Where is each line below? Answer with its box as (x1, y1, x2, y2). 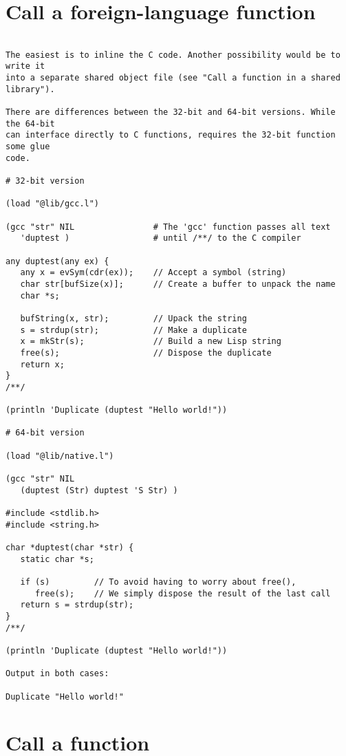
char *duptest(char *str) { (6, 543, 134, 552)
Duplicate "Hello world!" (6, 691, 124, 702)
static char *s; (20, 554, 94, 564)
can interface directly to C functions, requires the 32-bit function (6, 130, 336, 140)
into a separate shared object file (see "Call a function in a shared (6, 73, 340, 83)
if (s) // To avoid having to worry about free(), (20, 576, 296, 587)
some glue (6, 142, 50, 152)
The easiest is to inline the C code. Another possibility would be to (6, 50, 340, 60)
